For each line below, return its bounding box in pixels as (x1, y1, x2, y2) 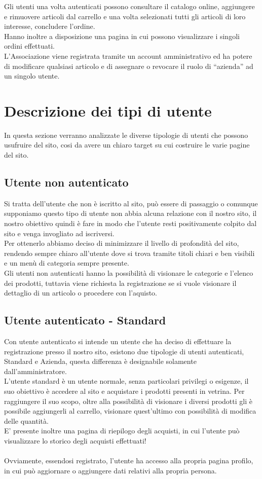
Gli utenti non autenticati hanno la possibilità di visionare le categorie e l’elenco (4, 268, 253, 278)
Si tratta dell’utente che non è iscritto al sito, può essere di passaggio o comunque (4, 198, 258, 208)
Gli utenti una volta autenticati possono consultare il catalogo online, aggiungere (4, 1, 255, 11)
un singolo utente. (4, 70, 60, 81)
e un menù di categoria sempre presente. (4, 257, 129, 268)
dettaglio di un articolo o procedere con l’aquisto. (4, 287, 157, 298)
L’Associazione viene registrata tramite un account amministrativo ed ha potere (4, 50, 252, 61)
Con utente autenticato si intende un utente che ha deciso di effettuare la (4, 336, 232, 346)
